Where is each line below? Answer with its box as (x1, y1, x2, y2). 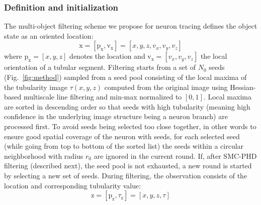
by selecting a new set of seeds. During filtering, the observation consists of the (4, 170, 247, 180)
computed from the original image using (104, 81, 228, 92)
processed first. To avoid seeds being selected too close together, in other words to (4, 121, 256, 131)
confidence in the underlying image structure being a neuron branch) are (4, 111, 228, 122)
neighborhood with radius (4, 150, 83, 161)
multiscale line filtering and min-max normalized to (23, 91, 182, 102)
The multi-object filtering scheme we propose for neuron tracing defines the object (4, 21, 257, 31)
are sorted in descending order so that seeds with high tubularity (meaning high (4, 101, 250, 112)
